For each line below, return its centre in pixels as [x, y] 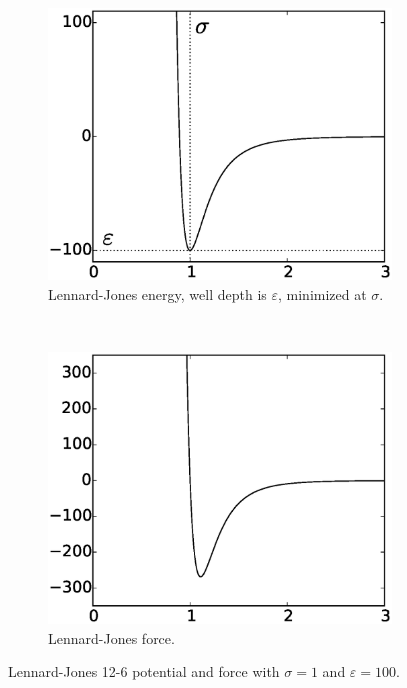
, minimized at [322, 293]
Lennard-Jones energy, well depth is [157, 293]
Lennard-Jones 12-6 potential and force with [144, 671]
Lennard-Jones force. [111, 637]
